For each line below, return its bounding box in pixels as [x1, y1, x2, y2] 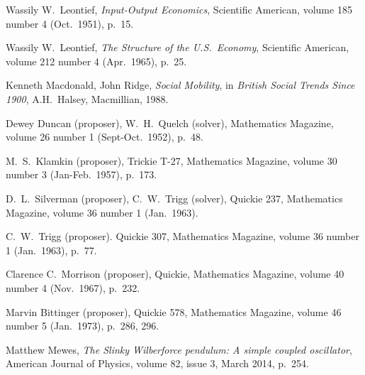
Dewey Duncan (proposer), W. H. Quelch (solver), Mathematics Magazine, [6, 115, 334, 130]
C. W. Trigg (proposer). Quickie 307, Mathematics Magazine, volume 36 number [6, 229, 359, 244]
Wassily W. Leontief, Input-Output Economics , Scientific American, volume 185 [6, 2, 352, 16]
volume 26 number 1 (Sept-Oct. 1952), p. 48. [6, 129, 203, 144]
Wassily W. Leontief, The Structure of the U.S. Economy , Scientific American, [6, 40, 349, 55]
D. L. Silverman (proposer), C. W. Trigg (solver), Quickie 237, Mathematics [6, 190, 343, 205]
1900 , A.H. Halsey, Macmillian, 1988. [6, 91, 169, 106]
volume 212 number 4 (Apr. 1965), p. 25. [6, 53, 187, 68]
